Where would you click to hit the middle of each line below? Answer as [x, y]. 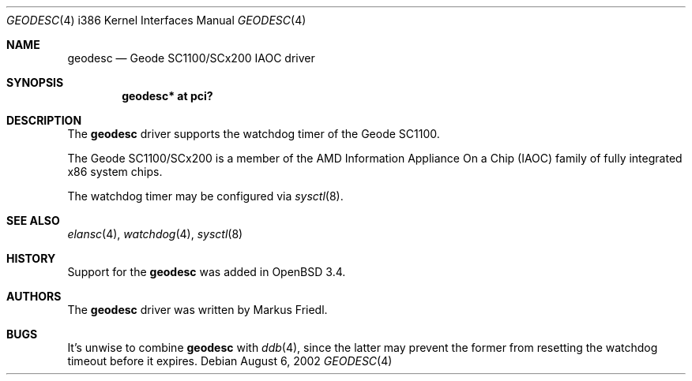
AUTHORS [34, 296]
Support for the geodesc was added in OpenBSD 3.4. [207, 272]
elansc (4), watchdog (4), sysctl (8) [155, 234]
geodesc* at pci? [167, 96]
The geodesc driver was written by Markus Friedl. [197, 310]
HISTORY [31, 258]
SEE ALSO [33, 220]
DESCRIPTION [44, 120]
